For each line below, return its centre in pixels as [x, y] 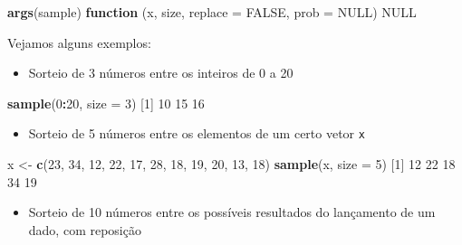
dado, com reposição [85, 229]
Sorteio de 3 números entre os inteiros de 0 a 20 [161, 73]
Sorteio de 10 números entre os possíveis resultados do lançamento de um [232, 212]
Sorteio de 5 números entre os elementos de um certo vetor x [197, 133]
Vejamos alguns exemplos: [79, 42]
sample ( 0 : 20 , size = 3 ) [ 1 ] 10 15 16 [106, 103]
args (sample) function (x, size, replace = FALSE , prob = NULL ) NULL [212, 12]
